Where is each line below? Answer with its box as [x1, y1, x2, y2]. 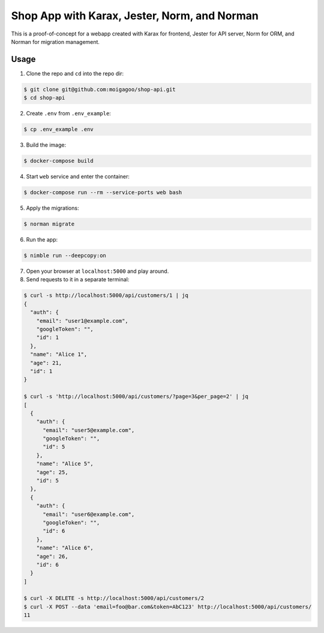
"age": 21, [30, 359, 62, 366]
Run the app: [26, 236, 58, 243]
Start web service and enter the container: [26, 173, 130, 180]
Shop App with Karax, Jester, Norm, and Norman [11, 9, 259, 22]
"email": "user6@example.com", [43, 511, 135, 518]
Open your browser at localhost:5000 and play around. [26, 268, 169, 275]
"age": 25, [36, 469, 68, 476]
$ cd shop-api [23, 94, 65, 102]
